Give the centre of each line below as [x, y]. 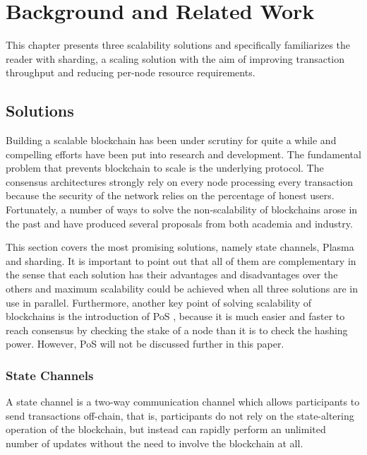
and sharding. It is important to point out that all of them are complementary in [181, 260]
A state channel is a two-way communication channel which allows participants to [183, 402]
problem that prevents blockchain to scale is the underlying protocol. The [165, 168]
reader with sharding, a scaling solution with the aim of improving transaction [175, 58]
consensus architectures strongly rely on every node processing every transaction [180, 181]
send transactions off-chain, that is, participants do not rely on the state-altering [180, 415]
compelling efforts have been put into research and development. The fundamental [183, 154]
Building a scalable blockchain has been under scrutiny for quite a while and [171, 140]
